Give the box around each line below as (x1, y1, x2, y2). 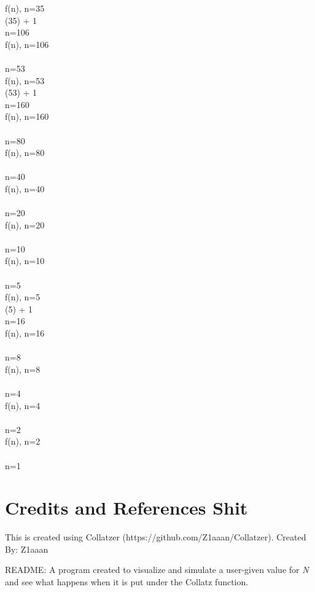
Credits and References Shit (5, 495, 248, 520)
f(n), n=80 (5, 146, 45, 159)
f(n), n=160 (5, 110, 49, 123)
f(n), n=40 (5, 182, 45, 195)
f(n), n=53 (5, 74, 45, 87)
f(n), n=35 (5, 2, 45, 14)
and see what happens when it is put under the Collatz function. (5, 575, 249, 588)
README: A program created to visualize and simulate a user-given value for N (5, 563, 309, 576)
